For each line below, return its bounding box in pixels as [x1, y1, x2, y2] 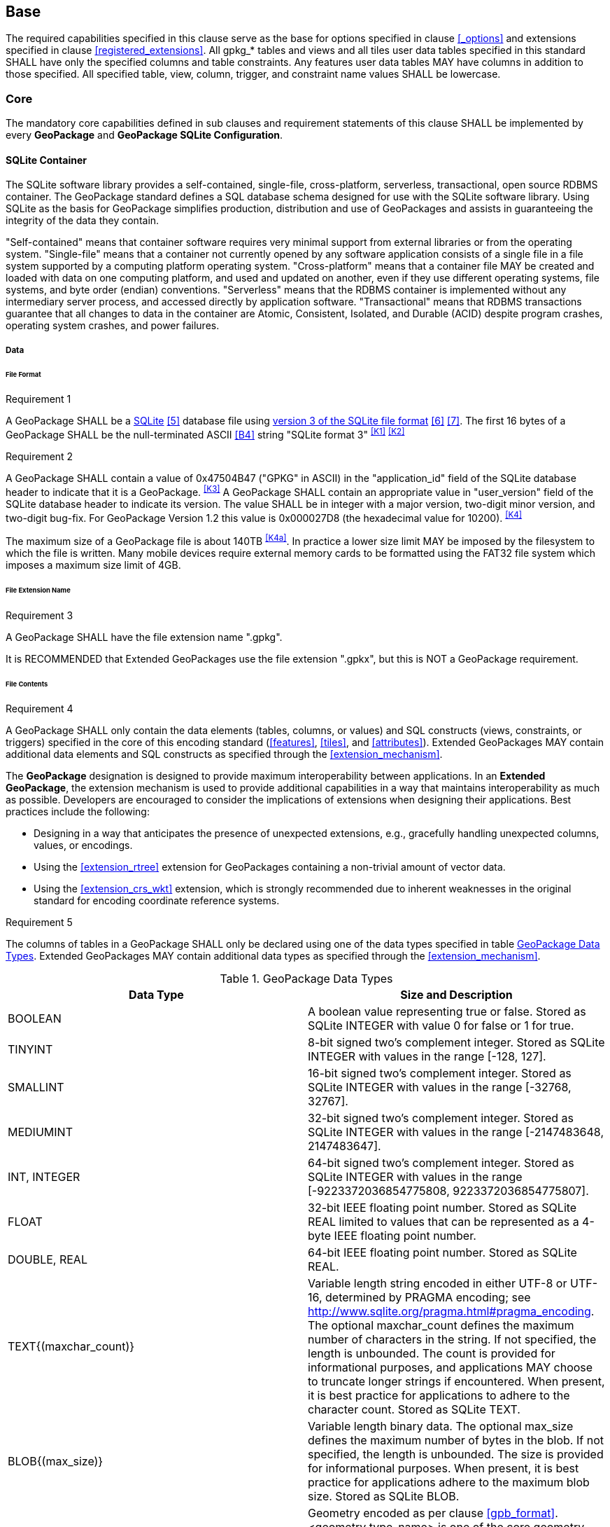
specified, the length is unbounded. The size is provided [308, 1447, 604, 1462]
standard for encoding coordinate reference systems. [34, 894, 280, 907]
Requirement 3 [6, 609, 73, 621]
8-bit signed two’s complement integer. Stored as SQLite [308, 1035, 605, 1050]
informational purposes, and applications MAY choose [308, 1360, 593, 1375]
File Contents [6, 679, 48, 688]
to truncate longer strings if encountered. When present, [308, 1374, 605, 1389]
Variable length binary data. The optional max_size [308, 1419, 574, 1434]
